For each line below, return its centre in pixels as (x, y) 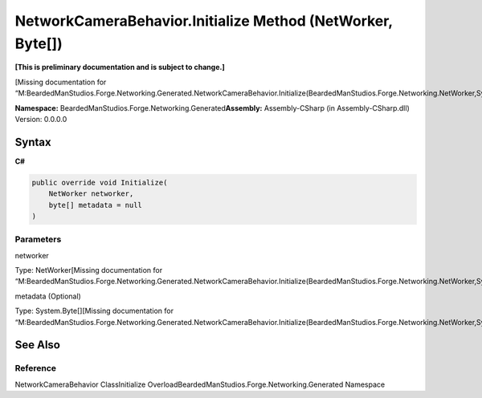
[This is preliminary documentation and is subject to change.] (120, 67)
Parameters (38, 239)
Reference (35, 368)
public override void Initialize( (100, 182)
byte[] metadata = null (95, 205)
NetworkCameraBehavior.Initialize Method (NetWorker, (204, 21)
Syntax (33, 142)
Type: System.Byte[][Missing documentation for (94, 311)
